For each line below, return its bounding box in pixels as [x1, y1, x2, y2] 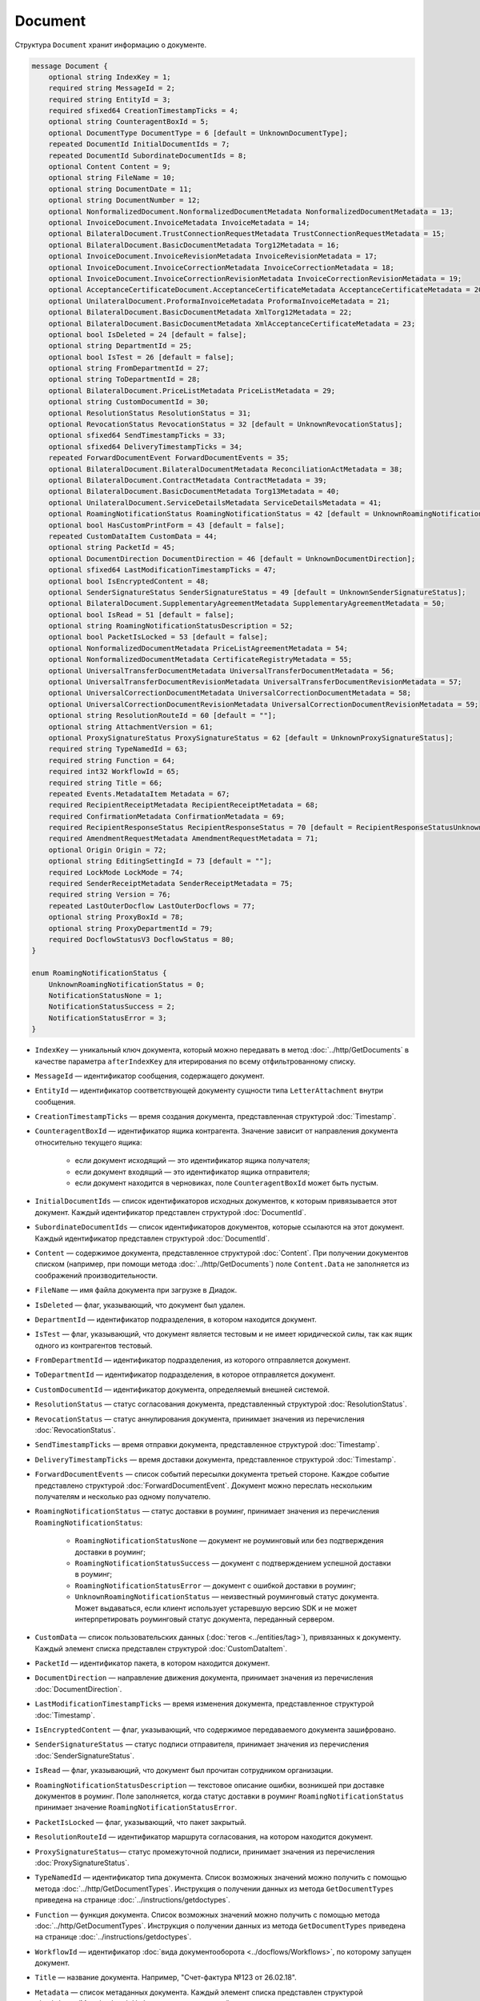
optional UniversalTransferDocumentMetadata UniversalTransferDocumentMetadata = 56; [48, 666, 395, 676]
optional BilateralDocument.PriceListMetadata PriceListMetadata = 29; [48, 386, 336, 395]
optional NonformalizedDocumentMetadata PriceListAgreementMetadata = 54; [48, 644, 348, 652]
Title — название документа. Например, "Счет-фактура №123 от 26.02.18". [34, 1973, 298, 1983]
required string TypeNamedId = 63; [48, 744, 188, 754]
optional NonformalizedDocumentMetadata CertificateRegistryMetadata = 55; [48, 655, 353, 664]
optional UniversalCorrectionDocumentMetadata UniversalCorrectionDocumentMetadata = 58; [48, 688, 412, 698]
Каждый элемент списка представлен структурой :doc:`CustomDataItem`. [34, 1643, 288, 1653]
